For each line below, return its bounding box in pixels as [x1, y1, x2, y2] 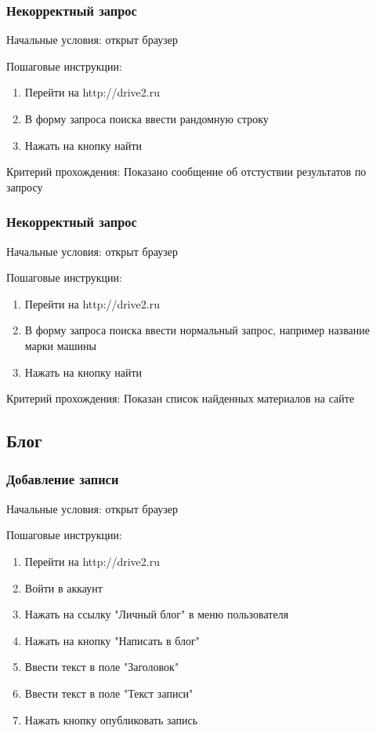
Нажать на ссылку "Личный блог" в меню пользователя [24, 606, 289, 622]
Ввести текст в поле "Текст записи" [24, 684, 193, 701]
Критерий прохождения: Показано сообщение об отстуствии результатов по [6, 163, 367, 180]
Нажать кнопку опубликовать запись [24, 711, 198, 728]
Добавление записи [6, 469, 119, 489]
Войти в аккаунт [24, 579, 103, 596]
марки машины [24, 337, 96, 353]
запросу [6, 178, 43, 195]
